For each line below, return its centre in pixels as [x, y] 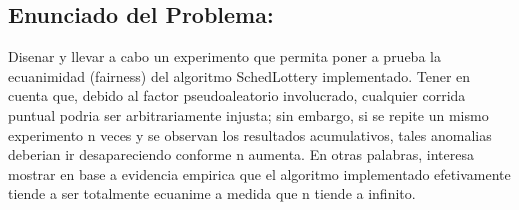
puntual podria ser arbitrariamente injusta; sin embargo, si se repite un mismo [248, 114]
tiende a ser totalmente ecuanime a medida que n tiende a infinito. [212, 193]
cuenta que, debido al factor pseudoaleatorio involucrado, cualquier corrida [237, 95]
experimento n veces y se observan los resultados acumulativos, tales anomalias [250, 134]
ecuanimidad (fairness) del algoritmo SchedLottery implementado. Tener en [239, 75]
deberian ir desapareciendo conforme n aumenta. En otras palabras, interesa [241, 154]
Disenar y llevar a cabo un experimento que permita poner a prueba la [224, 56]
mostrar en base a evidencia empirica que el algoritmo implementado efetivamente [259, 173]
